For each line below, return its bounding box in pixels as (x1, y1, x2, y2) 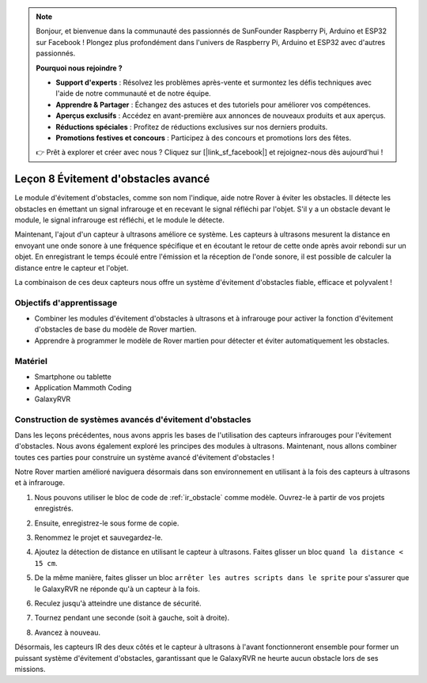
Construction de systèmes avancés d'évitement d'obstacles (14, 414, 251, 425)
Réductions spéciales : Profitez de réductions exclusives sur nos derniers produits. (55, 122, 328, 131)
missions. (14, 664, 46, 674)
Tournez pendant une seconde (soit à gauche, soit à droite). (34, 613, 229, 623)
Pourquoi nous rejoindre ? (36, 63, 123, 73)
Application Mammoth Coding (34, 383, 132, 393)
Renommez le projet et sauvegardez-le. (34, 533, 164, 542)
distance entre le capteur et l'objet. (14, 263, 129, 272)
